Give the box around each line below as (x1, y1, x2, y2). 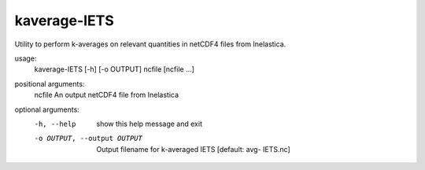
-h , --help (34, 119, 76, 128)
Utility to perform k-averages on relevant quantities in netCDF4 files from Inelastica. (14, 39, 286, 49)
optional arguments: (14, 105, 80, 114)
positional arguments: (14, 79, 85, 88)
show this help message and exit (96, 119, 202, 128)
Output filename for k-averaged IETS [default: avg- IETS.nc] (96, 144, 290, 153)
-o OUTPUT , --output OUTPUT (34, 134, 143, 143)
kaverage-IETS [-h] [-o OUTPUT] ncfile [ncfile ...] (34, 65, 194, 74)
